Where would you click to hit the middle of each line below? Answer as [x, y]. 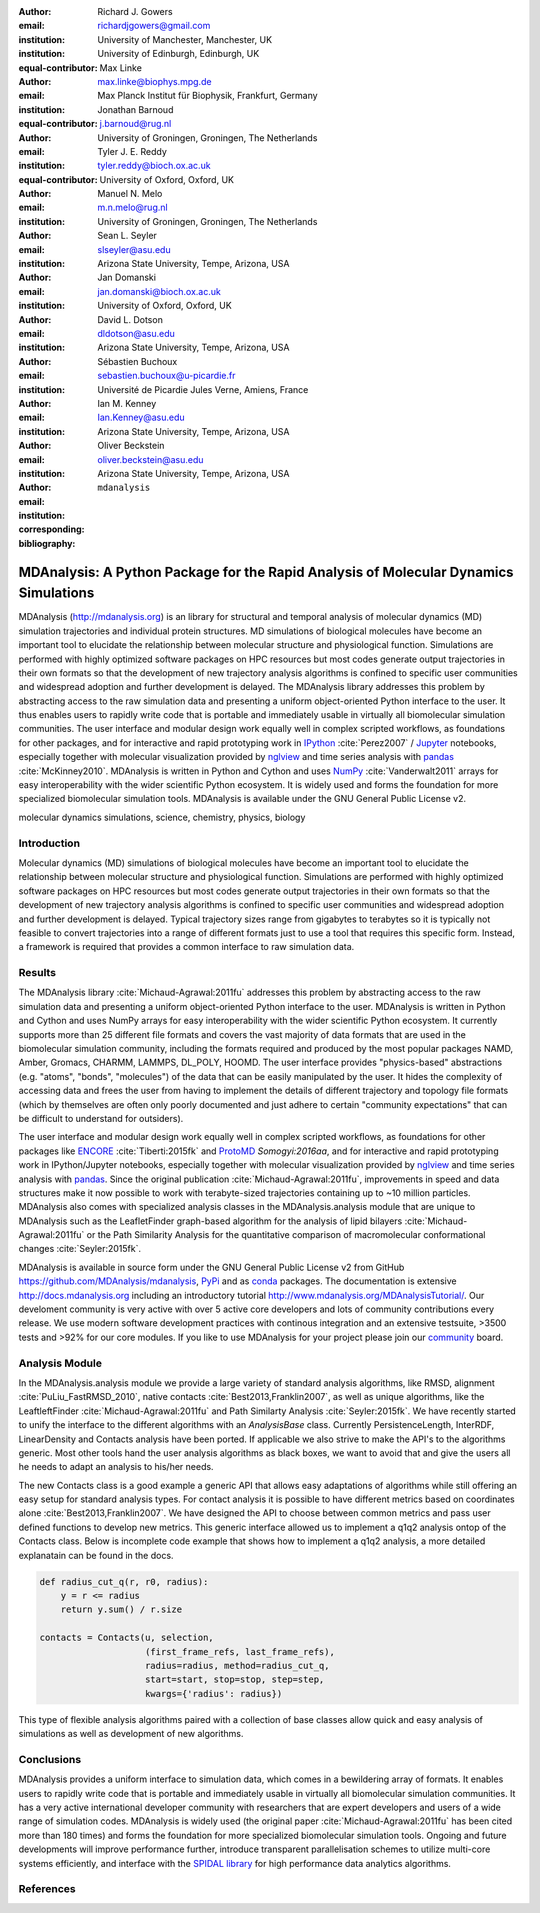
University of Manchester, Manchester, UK [185, 39]
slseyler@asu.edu [134, 249]
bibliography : [47, 543]
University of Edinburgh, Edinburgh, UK [178, 54]
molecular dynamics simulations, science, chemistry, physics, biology [162, 817]
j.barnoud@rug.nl [135, 124]
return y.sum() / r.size [121, 1609]
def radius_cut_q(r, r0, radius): [124, 1581]
